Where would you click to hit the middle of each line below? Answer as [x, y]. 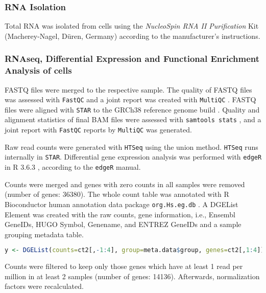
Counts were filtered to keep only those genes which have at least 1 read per [124, 266]
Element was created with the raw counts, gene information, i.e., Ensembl [120, 214]
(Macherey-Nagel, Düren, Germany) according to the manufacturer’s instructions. [132, 36]
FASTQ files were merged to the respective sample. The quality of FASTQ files [128, 89]
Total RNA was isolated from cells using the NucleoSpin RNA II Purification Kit [132, 26]
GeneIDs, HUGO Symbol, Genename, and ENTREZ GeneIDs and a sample [123, 224]
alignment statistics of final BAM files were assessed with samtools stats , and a [133, 119]
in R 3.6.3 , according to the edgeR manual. [73, 167]
